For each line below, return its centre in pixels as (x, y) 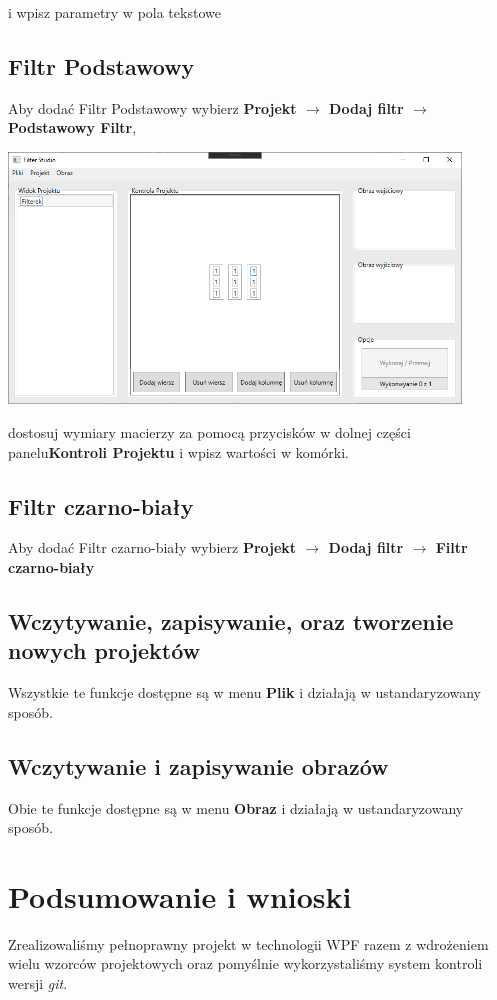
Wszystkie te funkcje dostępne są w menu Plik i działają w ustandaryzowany (244, 692)
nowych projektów (104, 650)
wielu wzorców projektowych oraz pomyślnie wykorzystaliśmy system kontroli (245, 963)
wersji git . (38, 983)
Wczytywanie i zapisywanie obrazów (198, 765)
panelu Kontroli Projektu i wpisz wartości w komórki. (178, 451)
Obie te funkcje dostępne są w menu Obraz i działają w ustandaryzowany (236, 807)
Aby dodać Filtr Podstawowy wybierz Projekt (152, 107)
